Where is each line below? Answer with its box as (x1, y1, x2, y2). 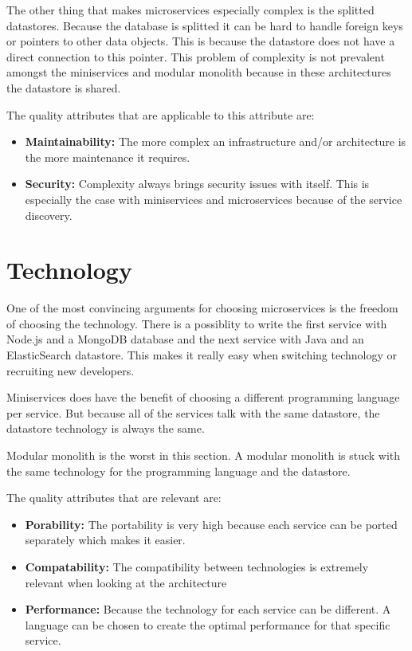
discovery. (25, 206, 73, 223)
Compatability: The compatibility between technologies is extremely (25, 558, 369, 575)
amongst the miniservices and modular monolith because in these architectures (6, 64, 391, 80)
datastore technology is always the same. (6, 420, 205, 437)
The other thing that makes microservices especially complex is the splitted (6, 2, 375, 18)
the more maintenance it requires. (25, 148, 190, 165)
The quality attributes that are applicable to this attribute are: (6, 106, 315, 123)
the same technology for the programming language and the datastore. (6, 462, 351, 479)
